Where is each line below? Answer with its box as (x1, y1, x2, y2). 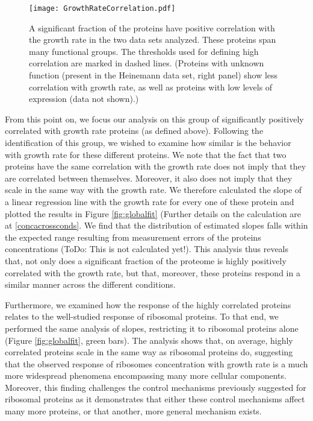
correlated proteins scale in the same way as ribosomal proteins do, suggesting (5, 346, 293, 358)
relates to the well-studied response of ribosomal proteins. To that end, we (5, 310, 279, 323)
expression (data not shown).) (29, 92, 139, 105)
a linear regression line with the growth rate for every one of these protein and (5, 195, 294, 207)
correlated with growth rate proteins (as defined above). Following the (5, 124, 264, 137)
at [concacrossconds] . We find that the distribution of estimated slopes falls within (5, 219, 308, 232)
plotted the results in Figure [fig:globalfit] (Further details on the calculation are (5, 207, 302, 220)
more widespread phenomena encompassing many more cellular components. (5, 369, 287, 382)
